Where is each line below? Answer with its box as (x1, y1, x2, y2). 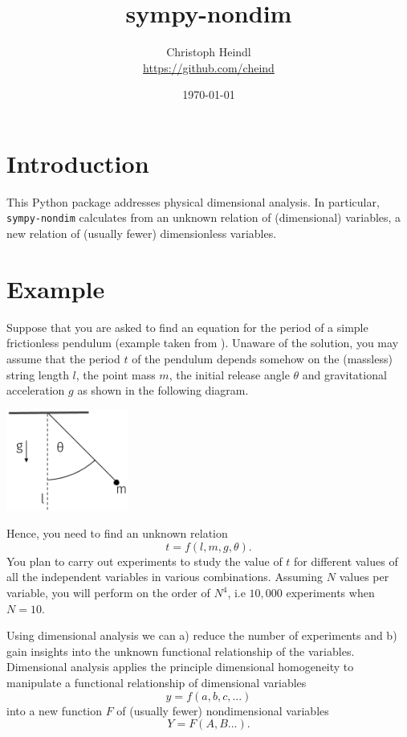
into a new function (6, 702, 103, 719)
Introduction (6, 146, 149, 179)
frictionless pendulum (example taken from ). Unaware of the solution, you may (6, 334, 399, 351)
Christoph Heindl (166, 43, 251, 60)
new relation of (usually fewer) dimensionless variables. (6, 225, 277, 242)
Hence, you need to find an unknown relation (6, 525, 228, 542)
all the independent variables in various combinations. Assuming (6, 568, 324, 585)
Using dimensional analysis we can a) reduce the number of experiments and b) (6, 627, 397, 644)
